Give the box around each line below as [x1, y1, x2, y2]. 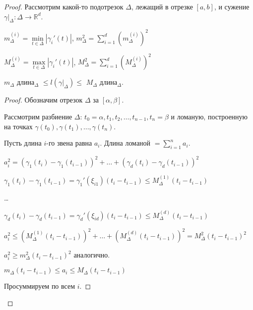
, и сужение [214, 1, 250, 11]
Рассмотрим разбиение [4, 111, 72, 121]
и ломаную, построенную [171, 111, 248, 121]
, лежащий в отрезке [131, 1, 193, 11]
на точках [4, 121, 33, 131]
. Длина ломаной [100, 138, 151, 148]
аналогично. [73, 250, 110, 260]
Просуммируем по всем [4, 281, 75, 291]
